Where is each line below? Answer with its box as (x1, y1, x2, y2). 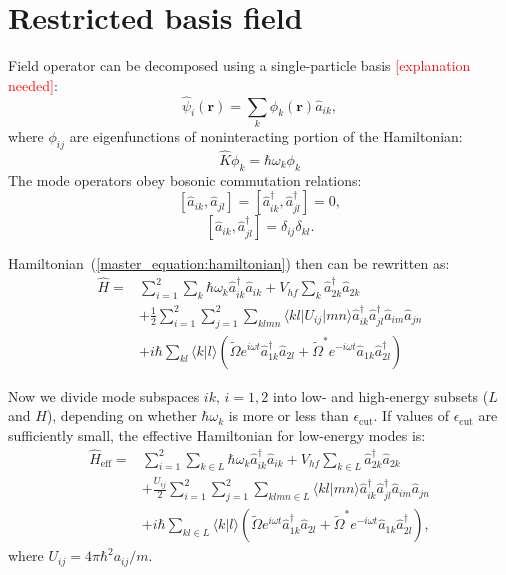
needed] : (8, 74, 58, 95)
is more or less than (228, 405, 349, 426)
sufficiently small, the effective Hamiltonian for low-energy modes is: (8, 424, 426, 445)
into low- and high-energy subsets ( (272, 385, 489, 406)
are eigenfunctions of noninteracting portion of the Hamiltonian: (69, 125, 463, 146)
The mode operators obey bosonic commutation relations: (8, 169, 362, 190)
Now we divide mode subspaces (8, 385, 200, 406)
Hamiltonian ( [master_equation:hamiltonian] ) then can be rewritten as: (8, 253, 450, 274)
